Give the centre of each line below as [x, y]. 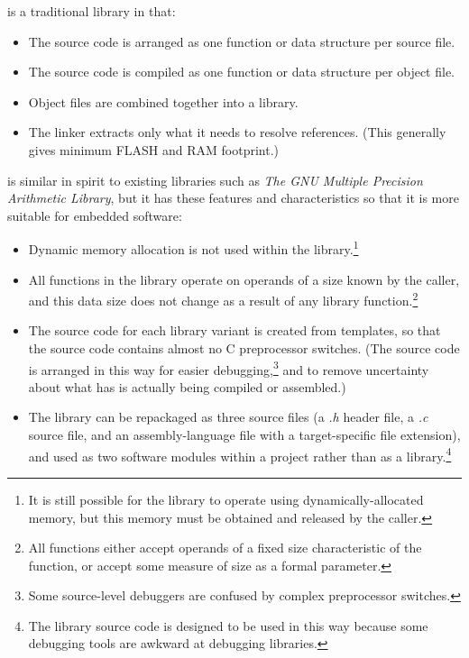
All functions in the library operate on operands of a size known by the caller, [244, 279]
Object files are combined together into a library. [163, 101]
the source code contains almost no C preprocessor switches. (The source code [244, 348]
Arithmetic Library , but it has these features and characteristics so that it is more [233, 198]
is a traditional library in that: [92, 11]
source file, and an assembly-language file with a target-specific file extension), [244, 435]
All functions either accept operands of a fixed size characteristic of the [225, 548]
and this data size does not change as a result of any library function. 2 [223, 299]
